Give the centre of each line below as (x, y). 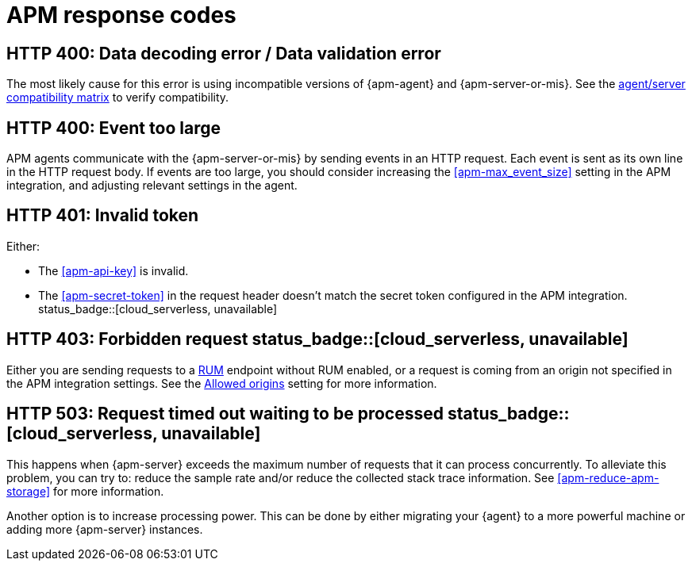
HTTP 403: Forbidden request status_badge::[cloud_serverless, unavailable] (317, 339)
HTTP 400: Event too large (113, 128)
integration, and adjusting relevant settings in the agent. (152, 186)
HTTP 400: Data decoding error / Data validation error (224, 53)
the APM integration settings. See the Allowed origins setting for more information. (222, 383)
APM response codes (121, 15)
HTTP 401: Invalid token (103, 216)
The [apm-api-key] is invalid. (113, 270)
